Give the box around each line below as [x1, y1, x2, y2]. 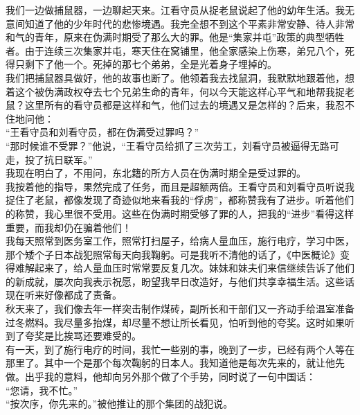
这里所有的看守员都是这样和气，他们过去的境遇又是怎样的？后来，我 [24, 98, 335, 112]
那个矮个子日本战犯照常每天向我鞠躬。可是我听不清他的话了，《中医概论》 [6, 247, 340, 261]
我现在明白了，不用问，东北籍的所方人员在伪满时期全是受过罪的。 [6, 166, 306, 180]
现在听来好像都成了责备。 [6, 288, 122, 302]
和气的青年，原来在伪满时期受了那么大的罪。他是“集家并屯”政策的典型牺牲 [6, 30, 345, 44]
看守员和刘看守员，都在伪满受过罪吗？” [19, 125, 199, 139]
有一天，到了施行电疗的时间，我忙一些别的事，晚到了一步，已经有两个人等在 [6, 342, 354, 356]
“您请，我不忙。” [6, 382, 78, 397]
